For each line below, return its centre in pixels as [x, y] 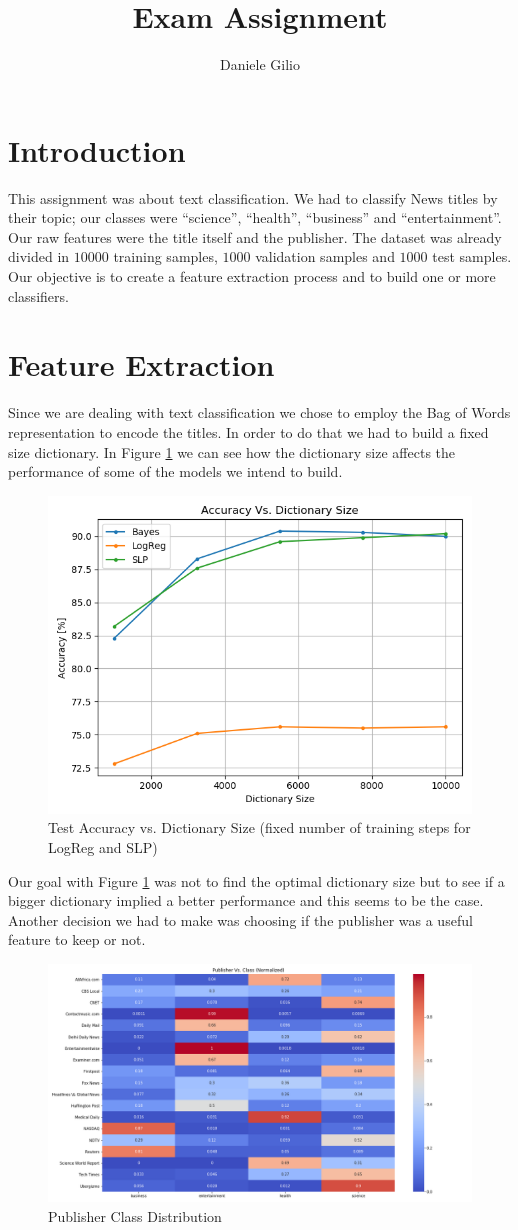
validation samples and [325, 256]
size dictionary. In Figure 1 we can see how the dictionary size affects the [232, 451]
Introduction [97, 149]
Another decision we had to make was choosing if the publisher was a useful [240, 919]
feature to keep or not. [77, 939]
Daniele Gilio [260, 64]
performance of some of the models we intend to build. [175, 471]
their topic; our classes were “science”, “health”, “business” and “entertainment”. [255, 217]
